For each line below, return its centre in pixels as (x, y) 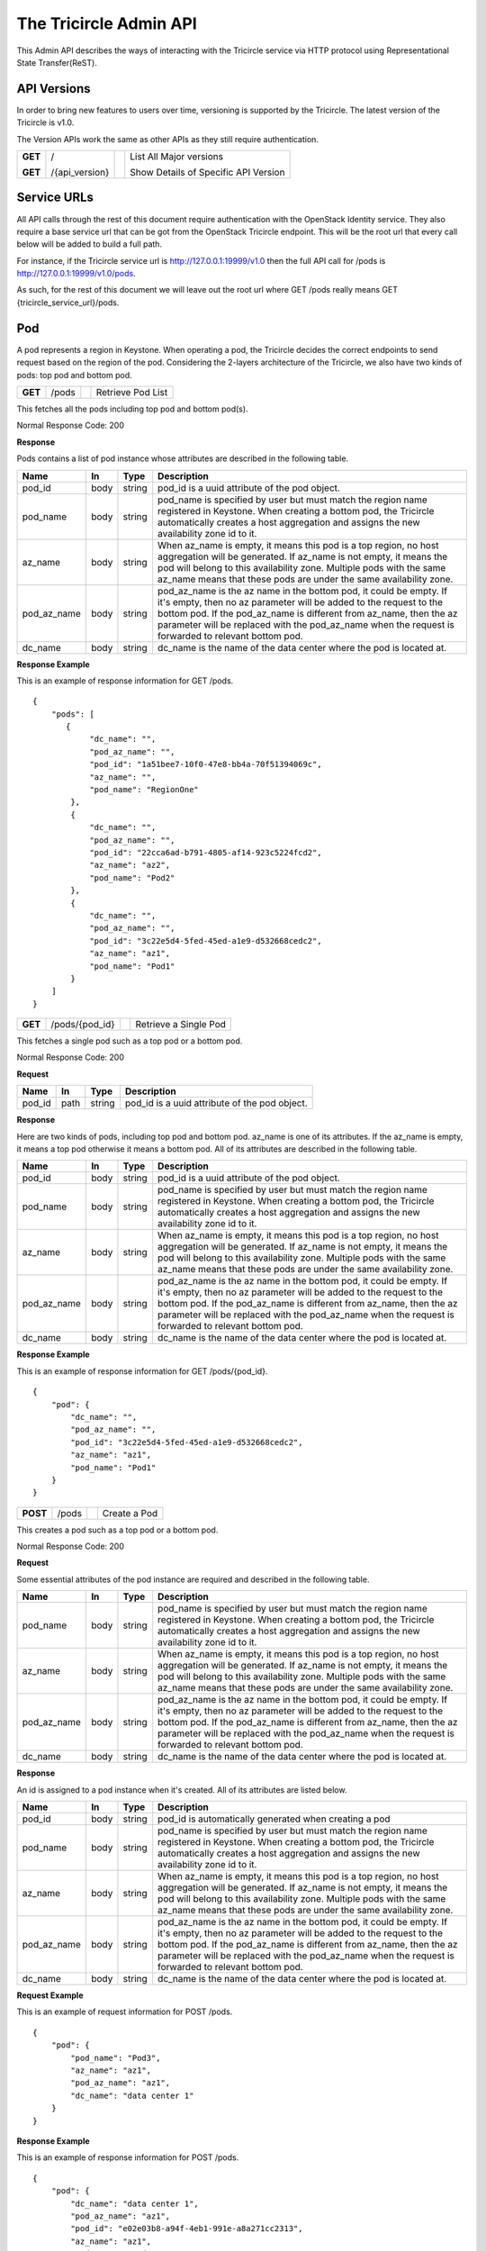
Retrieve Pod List (132, 392)
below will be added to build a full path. (89, 244)
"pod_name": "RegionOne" (144, 790)
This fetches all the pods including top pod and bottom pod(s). (132, 409)
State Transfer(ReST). (57, 62)
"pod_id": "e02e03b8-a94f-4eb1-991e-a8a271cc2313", (187, 2229)
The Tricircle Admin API (107, 23)
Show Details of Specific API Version (207, 173)
